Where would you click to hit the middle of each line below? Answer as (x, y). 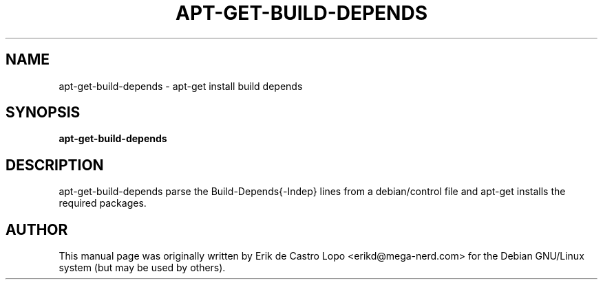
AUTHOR (37, 229)
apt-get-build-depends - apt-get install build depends (181, 86)
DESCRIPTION (55, 165)
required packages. (103, 203)
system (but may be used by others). (142, 268)
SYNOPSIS (43, 113)
